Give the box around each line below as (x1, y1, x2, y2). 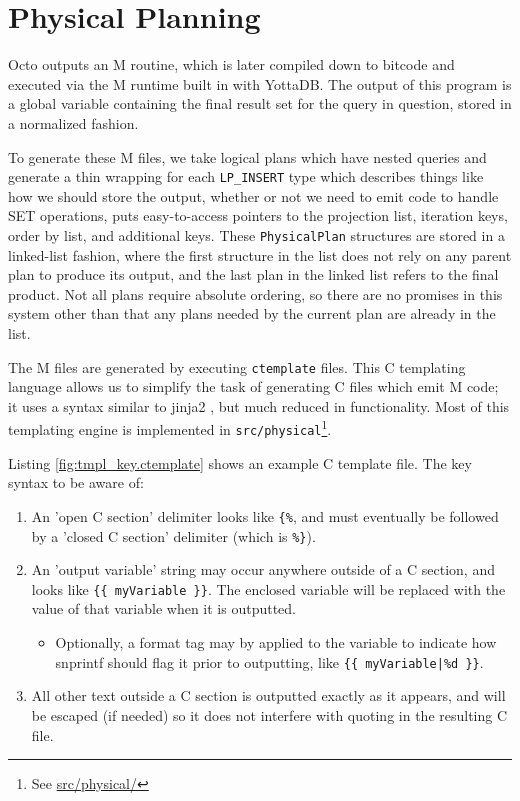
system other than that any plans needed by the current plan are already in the (8, 303, 496, 324)
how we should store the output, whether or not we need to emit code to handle (8, 185, 499, 206)
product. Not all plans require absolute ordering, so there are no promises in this (8, 283, 503, 304)
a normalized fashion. (8, 112, 139, 133)
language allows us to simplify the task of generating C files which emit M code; (8, 376, 499, 397)
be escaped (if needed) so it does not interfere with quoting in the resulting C (31, 704, 508, 725)
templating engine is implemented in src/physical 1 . (8, 416, 332, 440)
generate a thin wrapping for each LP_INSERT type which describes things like (8, 166, 484, 187)
